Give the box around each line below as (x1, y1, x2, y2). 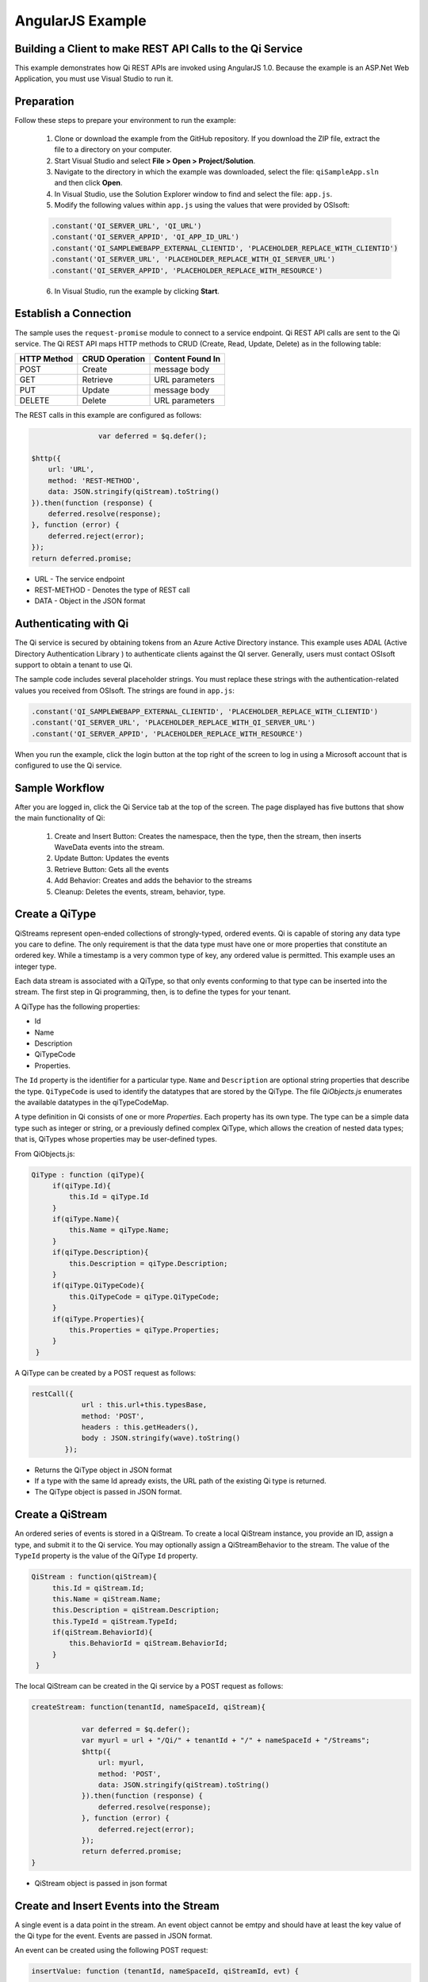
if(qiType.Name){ (52, 1215, 120, 1224)
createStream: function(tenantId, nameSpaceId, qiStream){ (31, 1703, 266, 1712)
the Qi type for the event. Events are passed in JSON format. (14, 1930, 213, 1940)
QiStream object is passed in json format (34, 1878, 168, 1888)
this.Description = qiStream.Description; (52, 1605, 220, 1615)
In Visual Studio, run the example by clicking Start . (54, 286, 220, 296)
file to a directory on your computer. (54, 145, 172, 155)
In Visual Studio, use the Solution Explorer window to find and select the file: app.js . (54, 189, 333, 198)
